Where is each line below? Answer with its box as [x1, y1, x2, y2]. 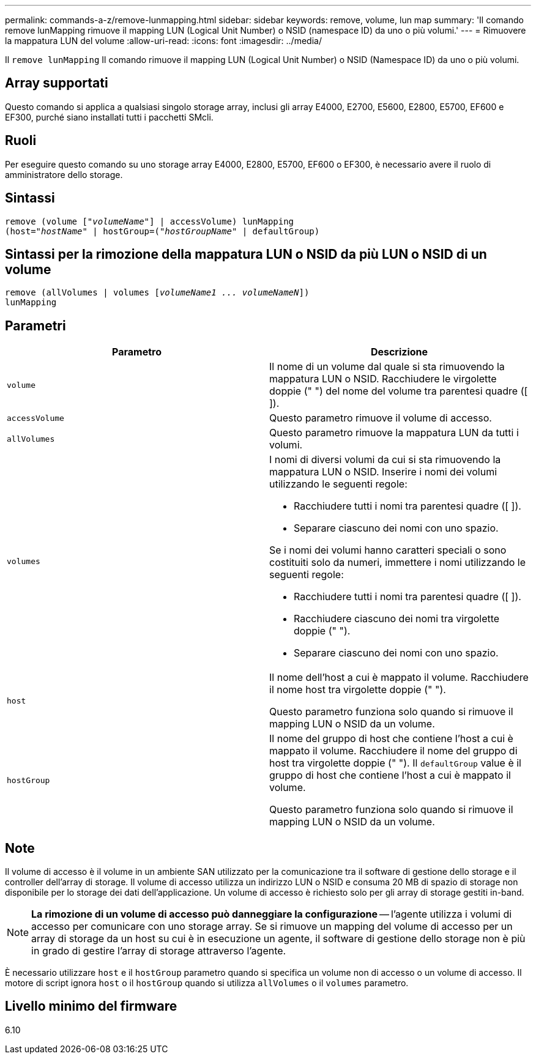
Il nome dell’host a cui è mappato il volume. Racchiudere [269, 671, 529, 684]
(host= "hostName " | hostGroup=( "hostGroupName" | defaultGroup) [5, 226, 320, 236]
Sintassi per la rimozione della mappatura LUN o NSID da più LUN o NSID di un [5, 246, 487, 262]
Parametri [5, 318, 66, 333]
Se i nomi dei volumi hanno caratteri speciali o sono [269, 544, 507, 557]
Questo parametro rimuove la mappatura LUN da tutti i [269, 426, 519, 439]
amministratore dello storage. [5, 169, 123, 180]
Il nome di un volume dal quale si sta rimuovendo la [269, 360, 505, 373]
